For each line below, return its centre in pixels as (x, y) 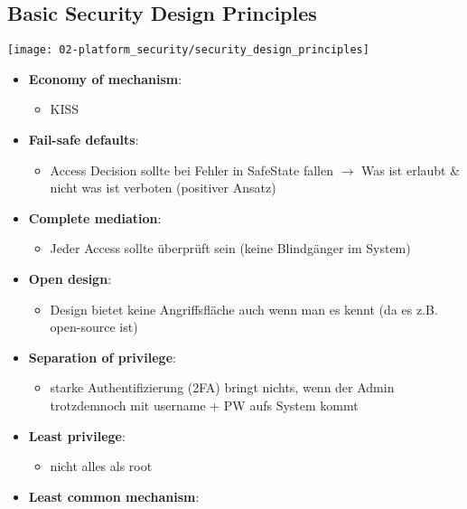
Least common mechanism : (114, 496)
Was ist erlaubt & (411, 170)
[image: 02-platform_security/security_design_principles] (188, 50)
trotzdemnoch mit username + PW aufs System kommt (204, 405)
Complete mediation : (95, 217)
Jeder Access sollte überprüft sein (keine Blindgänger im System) (230, 248)
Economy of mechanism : (105, 78)
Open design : (70, 279)
